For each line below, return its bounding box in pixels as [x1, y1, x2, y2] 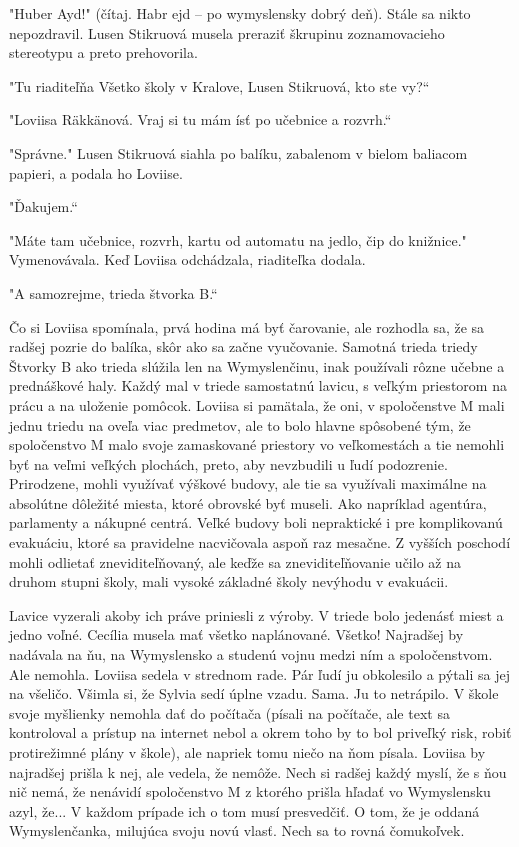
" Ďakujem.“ [9, 196, 78, 217]
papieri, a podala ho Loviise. [9, 162, 183, 183]
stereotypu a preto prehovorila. [9, 42, 198, 63]
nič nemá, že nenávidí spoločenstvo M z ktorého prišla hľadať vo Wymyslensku [9, 781, 491, 802]
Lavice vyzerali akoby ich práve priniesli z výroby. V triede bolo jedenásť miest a [9, 604, 504, 625]
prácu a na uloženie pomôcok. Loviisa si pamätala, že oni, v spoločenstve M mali [9, 394, 505, 415]
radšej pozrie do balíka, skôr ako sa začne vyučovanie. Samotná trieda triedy [9, 336, 478, 357]
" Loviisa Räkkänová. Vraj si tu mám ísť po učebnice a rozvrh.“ [9, 109, 392, 130]
